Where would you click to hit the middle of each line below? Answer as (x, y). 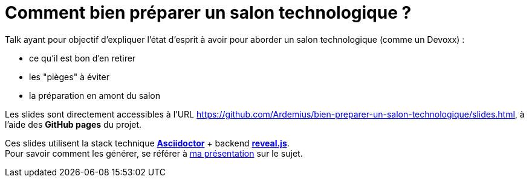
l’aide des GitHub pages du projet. (73, 124)
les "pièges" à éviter (69, 77)
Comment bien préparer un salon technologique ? (208, 13)
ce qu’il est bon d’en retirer (83, 58)
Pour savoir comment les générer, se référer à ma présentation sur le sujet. (154, 153)
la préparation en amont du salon (95, 95)
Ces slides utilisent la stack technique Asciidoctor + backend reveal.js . (147, 143)
